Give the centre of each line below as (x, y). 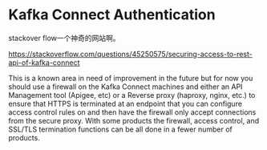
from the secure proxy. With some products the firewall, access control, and (134, 120)
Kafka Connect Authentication (112, 15)
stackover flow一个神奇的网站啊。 (64, 38)
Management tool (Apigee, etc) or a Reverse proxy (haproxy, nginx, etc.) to (132, 95)
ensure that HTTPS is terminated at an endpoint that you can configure (125, 103)
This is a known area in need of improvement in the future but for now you (131, 78)
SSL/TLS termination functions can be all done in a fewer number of (120, 129)
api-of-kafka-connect (44, 63)
